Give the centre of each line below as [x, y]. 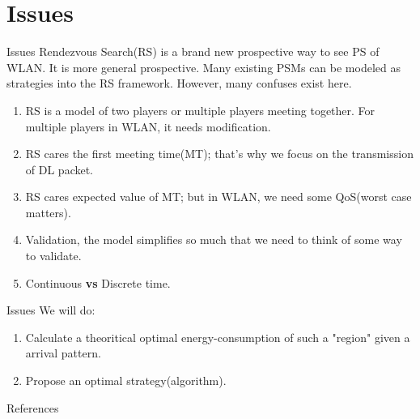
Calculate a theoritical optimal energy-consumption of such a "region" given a [218, 337]
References [33, 407]
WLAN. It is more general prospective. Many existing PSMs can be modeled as [204, 67]
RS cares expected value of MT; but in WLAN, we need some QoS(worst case [218, 197]
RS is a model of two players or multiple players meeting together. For [200, 110]
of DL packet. [59, 169]
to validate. [53, 256]
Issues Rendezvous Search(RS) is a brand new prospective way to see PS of [193, 51]
